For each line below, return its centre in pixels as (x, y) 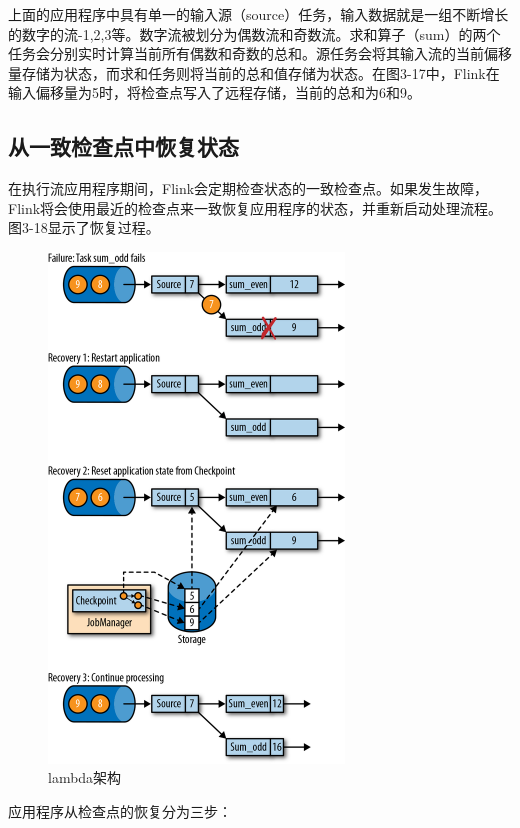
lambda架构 (85, 777)
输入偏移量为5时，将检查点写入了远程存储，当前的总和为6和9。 (214, 92)
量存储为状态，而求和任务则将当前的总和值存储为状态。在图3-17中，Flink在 (254, 72)
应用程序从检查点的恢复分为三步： (120, 810)
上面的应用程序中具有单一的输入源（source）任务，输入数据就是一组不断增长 (258, 14)
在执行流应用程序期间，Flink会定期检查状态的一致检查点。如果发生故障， (248, 188)
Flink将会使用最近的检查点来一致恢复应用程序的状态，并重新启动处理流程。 (255, 207)
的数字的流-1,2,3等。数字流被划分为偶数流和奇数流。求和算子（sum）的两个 (254, 33)
